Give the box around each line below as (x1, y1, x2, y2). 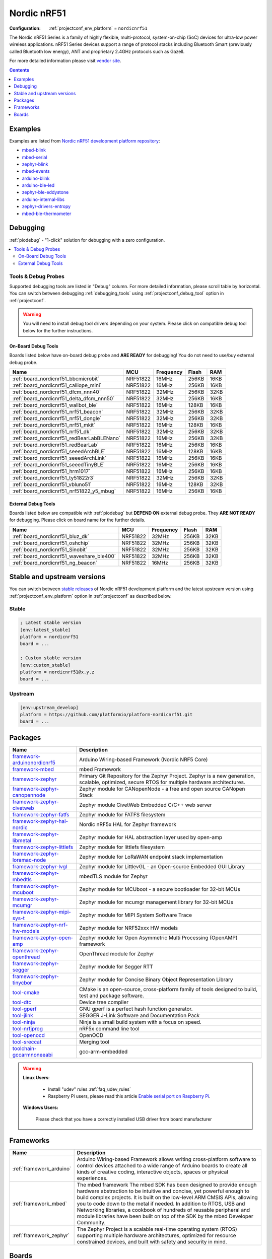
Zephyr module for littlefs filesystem (79, 844, 165, 851)
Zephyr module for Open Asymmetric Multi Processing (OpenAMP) (79, 934, 238, 941)
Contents (9, 67, 30, 73)
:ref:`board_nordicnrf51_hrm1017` (12, 468, 91, 474)
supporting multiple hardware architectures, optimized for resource (77, 1232, 236, 1239)
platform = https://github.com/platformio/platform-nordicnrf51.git (20, 712, 193, 717)
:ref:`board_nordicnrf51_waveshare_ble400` (12, 552, 116, 559)
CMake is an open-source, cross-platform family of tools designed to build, (79, 986, 258, 993)
